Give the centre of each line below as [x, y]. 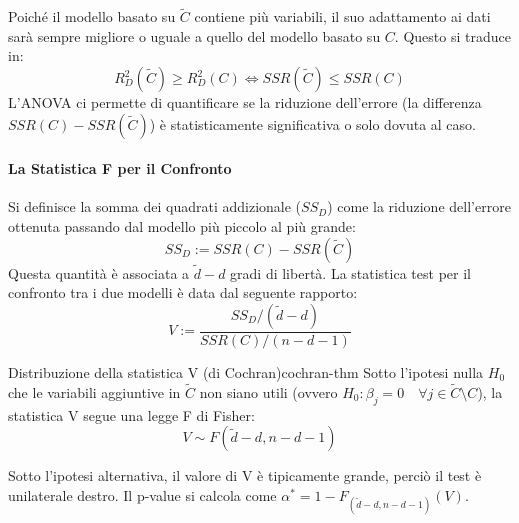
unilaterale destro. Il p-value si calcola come [142, 494]
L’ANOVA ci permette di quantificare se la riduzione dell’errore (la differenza [245, 102]
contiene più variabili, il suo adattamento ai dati [342, 16]
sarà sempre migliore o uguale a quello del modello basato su [194, 35]
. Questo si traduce [452, 35]
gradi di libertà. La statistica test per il [350, 272]
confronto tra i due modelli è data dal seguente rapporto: [183, 292]
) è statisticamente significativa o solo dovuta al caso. [312, 123]
